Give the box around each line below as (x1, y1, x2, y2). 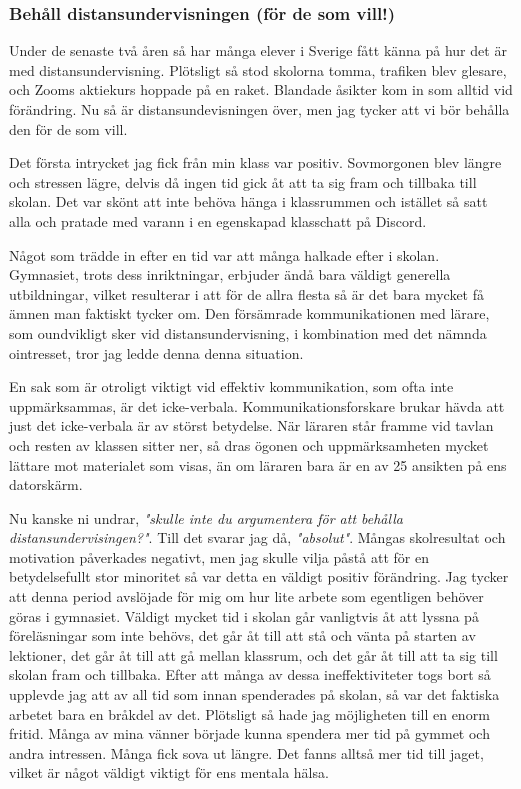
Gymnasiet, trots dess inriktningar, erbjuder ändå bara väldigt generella (9, 264, 451, 285)
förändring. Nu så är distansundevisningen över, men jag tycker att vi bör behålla (9, 99, 510, 119)
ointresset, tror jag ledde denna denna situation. (9, 342, 304, 363)
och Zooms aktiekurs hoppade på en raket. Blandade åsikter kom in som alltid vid (9, 79, 513, 100)
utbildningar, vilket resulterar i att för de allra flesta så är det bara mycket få (9, 283, 485, 304)
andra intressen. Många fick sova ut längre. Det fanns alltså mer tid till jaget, (9, 742, 484, 763)
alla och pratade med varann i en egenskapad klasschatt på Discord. (9, 210, 427, 231)
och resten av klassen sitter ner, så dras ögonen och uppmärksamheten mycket (9, 434, 489, 455)
